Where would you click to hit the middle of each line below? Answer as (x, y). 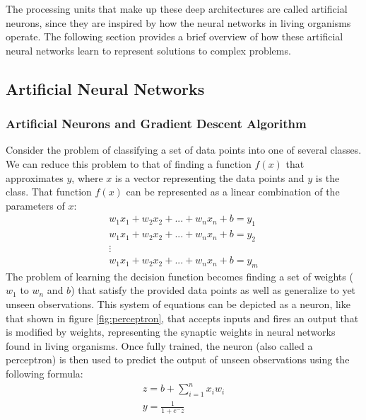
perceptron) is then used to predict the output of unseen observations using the (178, 359)
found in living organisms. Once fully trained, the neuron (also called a (159, 345)
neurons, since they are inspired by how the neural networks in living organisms (178, 22)
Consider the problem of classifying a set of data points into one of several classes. (184, 150)
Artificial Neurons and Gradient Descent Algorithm (156, 124)
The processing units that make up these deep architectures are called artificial (177, 8)
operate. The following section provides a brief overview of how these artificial (175, 36)
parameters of (35, 205)
